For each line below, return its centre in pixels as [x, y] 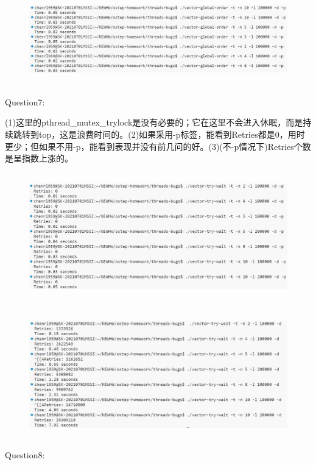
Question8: [25, 454]
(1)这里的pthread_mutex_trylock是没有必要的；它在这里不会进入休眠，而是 [154, 122]
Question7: [25, 101]
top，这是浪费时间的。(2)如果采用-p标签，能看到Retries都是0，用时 [172, 134]
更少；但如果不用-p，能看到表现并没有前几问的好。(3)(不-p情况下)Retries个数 [158, 146]
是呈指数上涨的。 [39, 158]
